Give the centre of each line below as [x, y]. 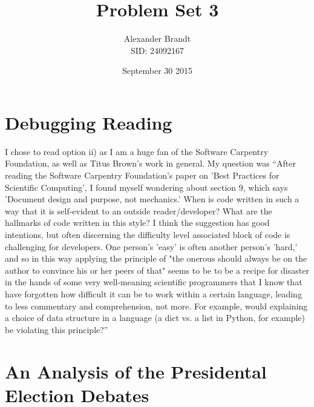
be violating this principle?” [57, 329]
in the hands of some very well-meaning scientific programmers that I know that [154, 282]
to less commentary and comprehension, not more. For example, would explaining [156, 306]
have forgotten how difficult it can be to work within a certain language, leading [153, 293]
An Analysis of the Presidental [136, 371]
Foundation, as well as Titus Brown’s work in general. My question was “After [150, 163]
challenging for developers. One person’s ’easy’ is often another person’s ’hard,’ [151, 246]
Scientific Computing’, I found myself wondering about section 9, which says [146, 187]
